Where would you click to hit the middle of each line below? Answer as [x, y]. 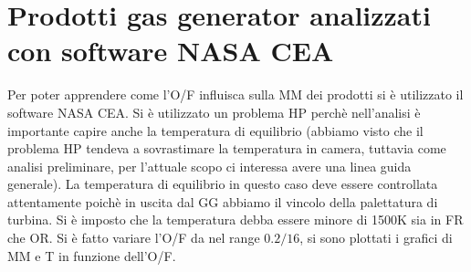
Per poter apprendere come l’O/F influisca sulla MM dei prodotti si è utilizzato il [235, 94]
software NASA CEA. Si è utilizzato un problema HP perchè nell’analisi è [214, 112]
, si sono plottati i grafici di [376, 238]
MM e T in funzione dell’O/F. [92, 255]
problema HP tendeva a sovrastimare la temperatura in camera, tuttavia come [227, 148]
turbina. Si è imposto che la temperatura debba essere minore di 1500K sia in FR [235, 220]
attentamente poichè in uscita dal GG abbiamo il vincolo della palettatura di [223, 201]
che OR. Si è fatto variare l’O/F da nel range [134, 238]
